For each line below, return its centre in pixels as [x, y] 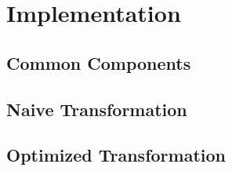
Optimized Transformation [116, 155]
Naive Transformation [97, 109]
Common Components [99, 62]
